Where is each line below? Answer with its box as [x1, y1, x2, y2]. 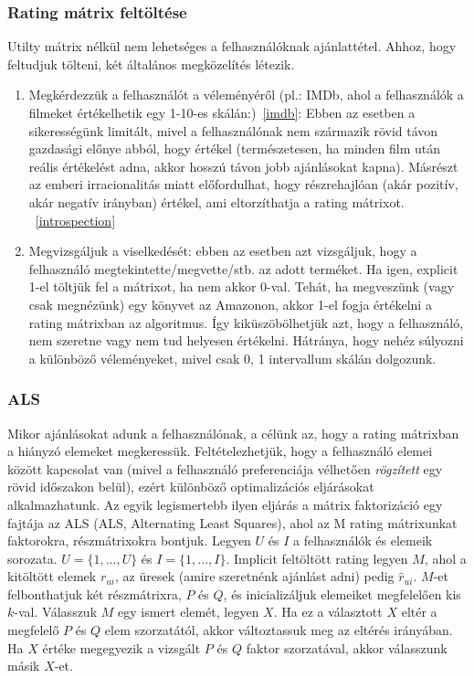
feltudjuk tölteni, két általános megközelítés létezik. [7, 54, 295, 73]
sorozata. [7, 548, 58, 567]
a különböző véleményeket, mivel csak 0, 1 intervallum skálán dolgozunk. [28, 348, 437, 367]
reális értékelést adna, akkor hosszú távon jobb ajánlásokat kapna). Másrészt [28, 156, 458, 175]
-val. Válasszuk [14, 602, 98, 621]
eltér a [401, 602, 437, 621]
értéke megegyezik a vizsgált [42, 638, 201, 657]
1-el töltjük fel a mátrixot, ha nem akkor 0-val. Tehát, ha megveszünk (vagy [28, 277, 455, 296]
